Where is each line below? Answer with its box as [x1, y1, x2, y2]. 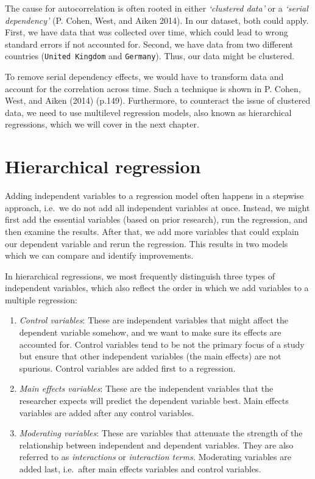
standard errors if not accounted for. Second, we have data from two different [5, 37, 294, 50]
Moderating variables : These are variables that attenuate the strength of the [19, 427, 303, 439]
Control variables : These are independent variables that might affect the [19, 314, 288, 326]
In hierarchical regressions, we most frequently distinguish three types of [5, 269, 275, 282]
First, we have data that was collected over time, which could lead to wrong [5, 26, 288, 38]
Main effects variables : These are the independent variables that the [19, 382, 274, 395]
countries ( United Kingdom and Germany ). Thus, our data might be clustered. [5, 49, 295, 62]
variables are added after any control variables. [19, 406, 194, 419]
